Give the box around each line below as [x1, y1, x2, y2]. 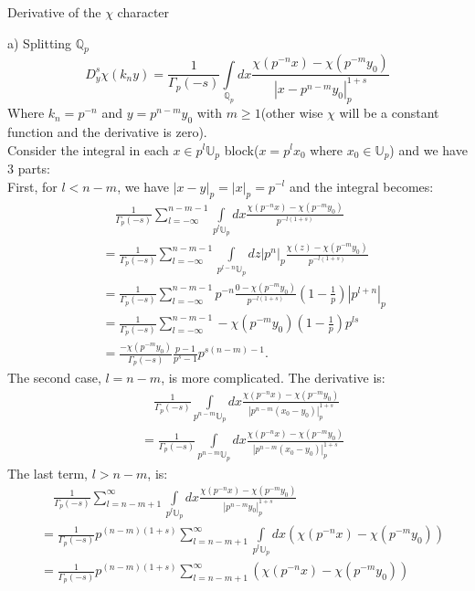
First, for [7, 176, 58, 195]
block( [224, 140, 259, 159]
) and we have [389, 140, 468, 159]
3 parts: [7, 158, 50, 177]
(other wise [260, 103, 323, 122]
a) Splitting [7, 33, 72, 52]
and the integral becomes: [289, 176, 434, 195]
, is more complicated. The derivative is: [161, 367, 385, 386]
